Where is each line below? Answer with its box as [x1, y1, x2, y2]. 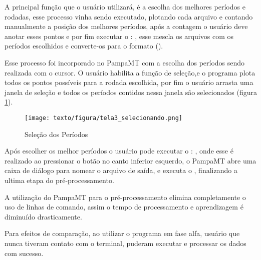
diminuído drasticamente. [5, 211, 82, 221]
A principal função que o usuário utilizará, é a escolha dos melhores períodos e [5, 1, 245, 11]
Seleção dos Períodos [25, 128, 88, 139]
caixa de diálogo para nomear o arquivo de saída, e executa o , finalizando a [5, 165, 237, 175]
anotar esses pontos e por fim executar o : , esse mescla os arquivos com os [5, 30, 233, 41]
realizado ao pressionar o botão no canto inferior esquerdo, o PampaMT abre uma [5, 155, 256, 165]
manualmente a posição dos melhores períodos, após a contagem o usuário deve [5, 21, 248, 31]
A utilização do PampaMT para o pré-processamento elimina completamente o [5, 191, 246, 202]
